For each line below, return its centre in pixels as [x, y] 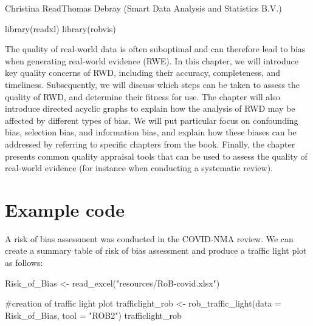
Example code [65, 209]
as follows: [24, 263]
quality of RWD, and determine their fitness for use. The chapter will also [143, 96]
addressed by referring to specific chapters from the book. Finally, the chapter [150, 144]
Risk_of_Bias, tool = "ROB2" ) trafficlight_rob [93, 315]
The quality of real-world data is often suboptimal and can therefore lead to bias [155, 49]
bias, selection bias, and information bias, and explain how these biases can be [151, 132]
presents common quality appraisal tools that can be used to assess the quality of [156, 156]
